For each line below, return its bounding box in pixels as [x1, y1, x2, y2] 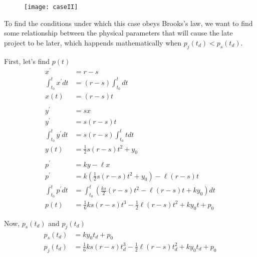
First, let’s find [4, 55, 50, 66]
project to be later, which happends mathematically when [4, 37, 182, 47]
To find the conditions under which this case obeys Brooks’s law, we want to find [4, 17, 253, 28]
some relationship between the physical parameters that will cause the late [4, 27, 233, 38]
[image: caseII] [24, 3, 78, 10]
